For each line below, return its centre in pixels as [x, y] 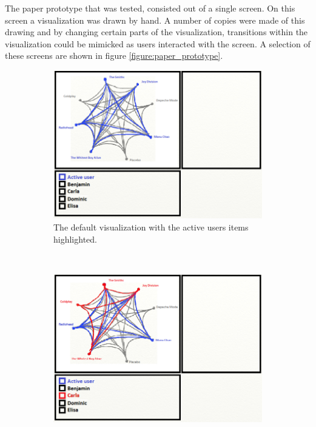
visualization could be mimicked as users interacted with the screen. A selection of [158, 43]
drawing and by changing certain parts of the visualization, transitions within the [156, 32]
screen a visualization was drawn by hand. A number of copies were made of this [155, 20]
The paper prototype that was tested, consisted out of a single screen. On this [150, 8]
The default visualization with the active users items [151, 227]
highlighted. [75, 239]
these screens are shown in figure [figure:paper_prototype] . [114, 55]
